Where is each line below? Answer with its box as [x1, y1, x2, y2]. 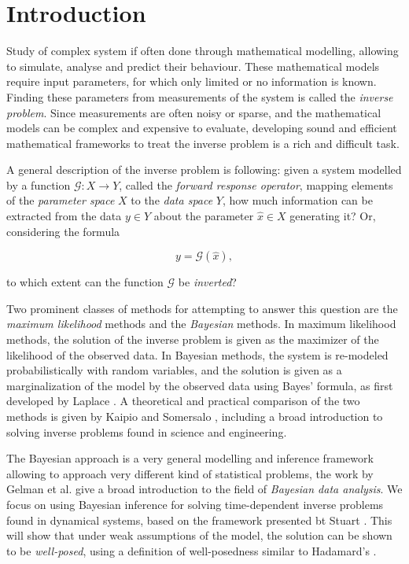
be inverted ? [178, 274, 237, 290]
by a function [6, 176, 71, 193]
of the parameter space [6, 192, 115, 208]
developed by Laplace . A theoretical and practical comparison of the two [6, 393, 360, 409]
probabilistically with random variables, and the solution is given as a [6, 362, 342, 378]
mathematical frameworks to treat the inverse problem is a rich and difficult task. [6, 135, 400, 151]
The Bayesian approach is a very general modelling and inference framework [6, 450, 374, 466]
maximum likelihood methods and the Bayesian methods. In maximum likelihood [6, 315, 396, 332]
